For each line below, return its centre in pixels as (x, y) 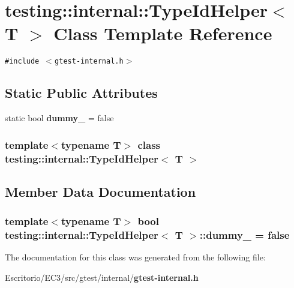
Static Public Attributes (81, 93)
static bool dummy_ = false (59, 118)
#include (22, 61)
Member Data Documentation (100, 191)
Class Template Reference (163, 33)
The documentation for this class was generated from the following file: (135, 257)
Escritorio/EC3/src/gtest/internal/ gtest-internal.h (102, 277)
